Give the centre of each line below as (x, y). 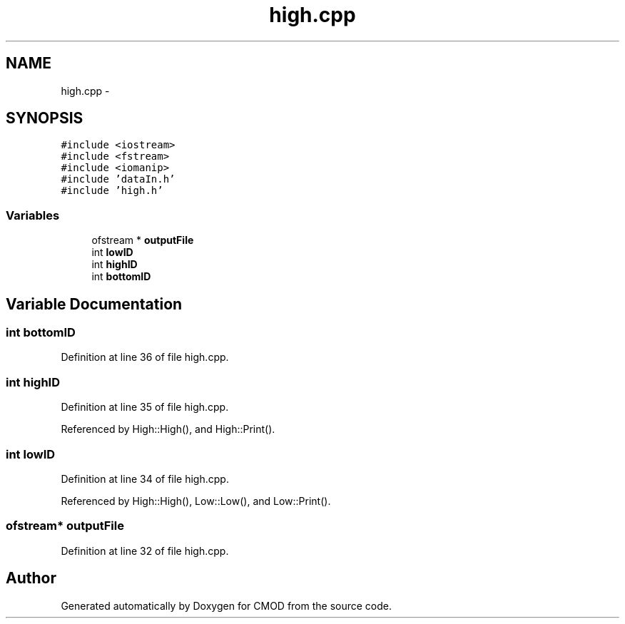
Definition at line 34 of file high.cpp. (145, 479)
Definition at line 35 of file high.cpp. (145, 407)
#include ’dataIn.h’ (118, 179)
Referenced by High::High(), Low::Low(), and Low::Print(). (196, 501)
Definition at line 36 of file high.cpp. (145, 357)
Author (31, 578)
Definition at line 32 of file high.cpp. (145, 551)
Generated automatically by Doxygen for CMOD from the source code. (227, 605)
